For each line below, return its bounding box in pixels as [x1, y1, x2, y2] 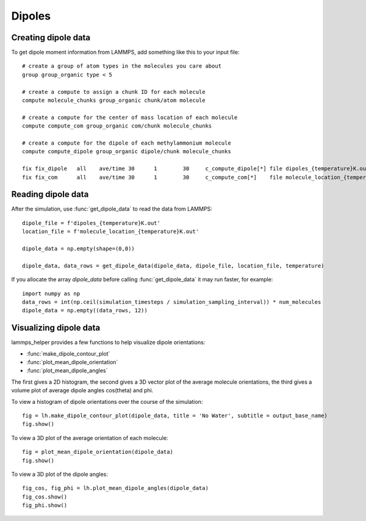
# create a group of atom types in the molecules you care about [22, 63, 222, 70]
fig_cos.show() [22, 493, 68, 500]
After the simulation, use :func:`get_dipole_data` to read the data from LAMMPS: [11, 205, 213, 213]
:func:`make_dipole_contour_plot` [26, 350, 110, 357]
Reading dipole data [11, 189, 89, 199]
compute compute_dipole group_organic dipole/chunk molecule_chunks [22, 148, 231, 155]
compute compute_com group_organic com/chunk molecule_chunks [22, 123, 212, 129]
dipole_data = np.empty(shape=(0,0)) [22, 245, 135, 252]
